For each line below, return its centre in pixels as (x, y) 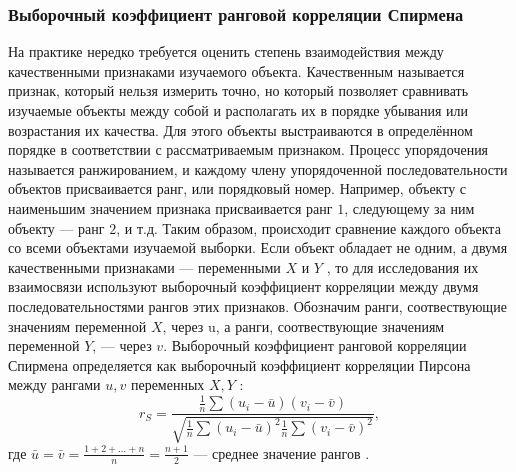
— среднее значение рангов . (281, 452)
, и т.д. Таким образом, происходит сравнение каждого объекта (308, 227)
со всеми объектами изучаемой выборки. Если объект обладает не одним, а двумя (258, 247)
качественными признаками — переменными (144, 266)
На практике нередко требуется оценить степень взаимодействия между (226, 51)
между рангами (54, 384)
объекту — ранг (56, 227)
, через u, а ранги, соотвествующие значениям (303, 325)
